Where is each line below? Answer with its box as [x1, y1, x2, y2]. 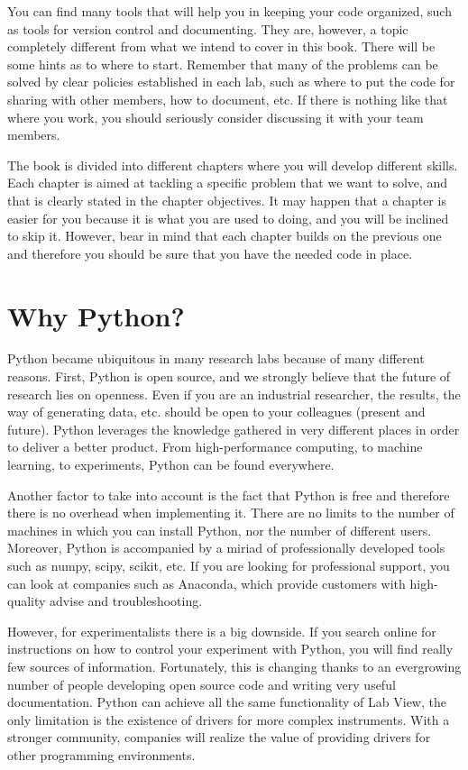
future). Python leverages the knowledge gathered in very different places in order [7, 419, 460, 438]
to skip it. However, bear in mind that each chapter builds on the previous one [7, 226, 442, 245]
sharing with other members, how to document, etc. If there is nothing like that [7, 89, 448, 108]
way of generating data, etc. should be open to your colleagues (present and [7, 402, 426, 421]
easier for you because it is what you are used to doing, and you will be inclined [7, 208, 449, 227]
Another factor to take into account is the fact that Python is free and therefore [7, 485, 450, 504]
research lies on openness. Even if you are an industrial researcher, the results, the [7, 384, 461, 403]
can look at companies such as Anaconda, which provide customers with [7, 573, 406, 592]
